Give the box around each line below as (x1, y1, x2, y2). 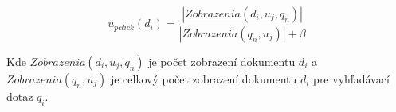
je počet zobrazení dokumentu (148, 52, 296, 69)
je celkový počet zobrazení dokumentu (110, 70, 297, 87)
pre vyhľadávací (313, 70, 390, 87)
